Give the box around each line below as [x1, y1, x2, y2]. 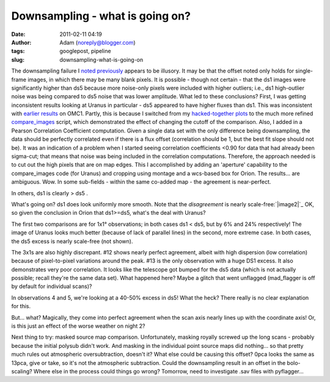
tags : [11, 48, 25, 55]
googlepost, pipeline [59, 48, 111, 55]
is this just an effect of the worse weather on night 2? [11, 322, 145, 330]
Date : [11, 31, 26, 38]
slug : [11, 56, 24, 63]
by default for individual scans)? [11, 283, 92, 290]
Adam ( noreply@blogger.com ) [59, 38, 136, 46]
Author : [11, 38, 32, 46]
